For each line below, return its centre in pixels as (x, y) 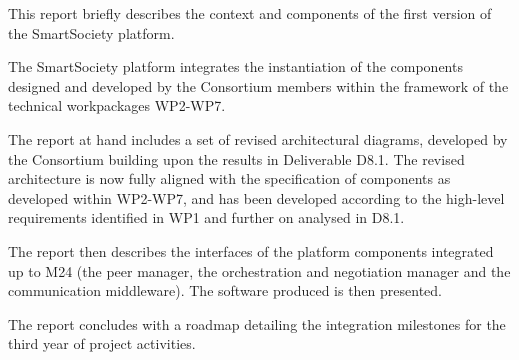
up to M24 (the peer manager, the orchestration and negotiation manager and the (259, 270)
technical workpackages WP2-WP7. (117, 105)
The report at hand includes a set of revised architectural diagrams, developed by (258, 138)
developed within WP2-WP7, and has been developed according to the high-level (256, 197)
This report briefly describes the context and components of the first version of (250, 13)
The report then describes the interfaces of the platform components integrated (251, 250)
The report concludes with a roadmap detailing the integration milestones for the (257, 323)
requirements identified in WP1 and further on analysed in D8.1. (206, 217)
